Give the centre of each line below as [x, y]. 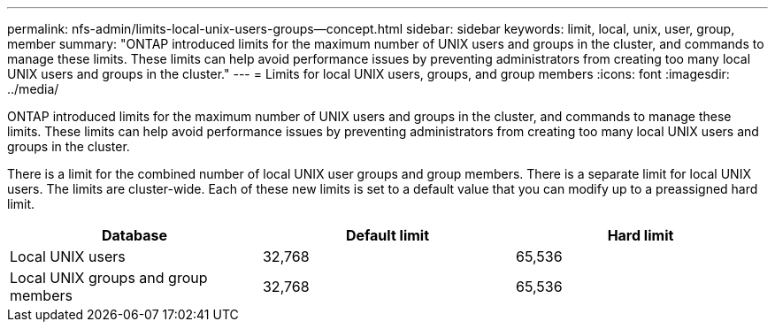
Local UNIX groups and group [109, 278]
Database [134, 235]
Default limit [387, 235]
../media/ [33, 89]
